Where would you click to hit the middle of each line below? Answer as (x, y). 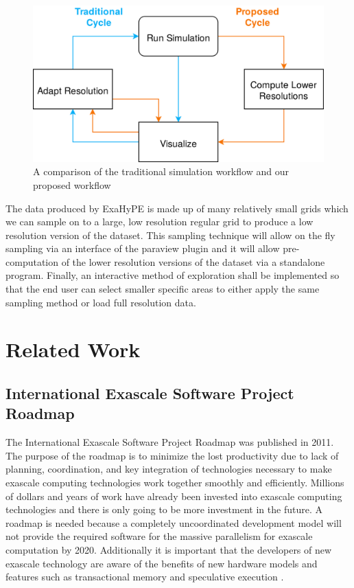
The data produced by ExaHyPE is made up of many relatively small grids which (177, 208)
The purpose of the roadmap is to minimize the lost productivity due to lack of (172, 455)
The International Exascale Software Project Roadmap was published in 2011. (170, 442)
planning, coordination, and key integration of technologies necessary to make (169, 469)
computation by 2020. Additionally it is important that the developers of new (169, 549)
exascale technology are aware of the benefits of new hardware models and (162, 563)
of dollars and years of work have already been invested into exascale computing (174, 496)
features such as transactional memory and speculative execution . (145, 577)
